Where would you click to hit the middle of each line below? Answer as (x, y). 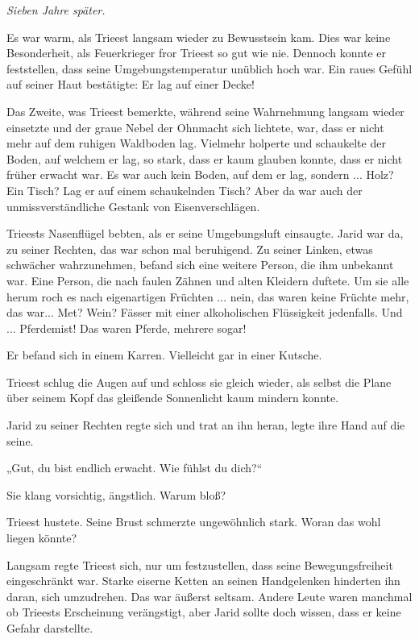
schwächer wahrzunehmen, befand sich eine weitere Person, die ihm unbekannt (200, 265)
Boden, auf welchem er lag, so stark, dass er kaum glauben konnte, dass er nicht (205, 158)
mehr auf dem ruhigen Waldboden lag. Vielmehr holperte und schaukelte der (196, 143)
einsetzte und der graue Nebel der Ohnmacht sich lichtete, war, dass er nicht (195, 127)
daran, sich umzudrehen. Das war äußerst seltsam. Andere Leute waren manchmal (209, 596)
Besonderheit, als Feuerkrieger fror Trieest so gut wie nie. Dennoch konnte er (196, 53)
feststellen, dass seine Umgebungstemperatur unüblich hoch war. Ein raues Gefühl (209, 68)
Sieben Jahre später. (56, 10)
